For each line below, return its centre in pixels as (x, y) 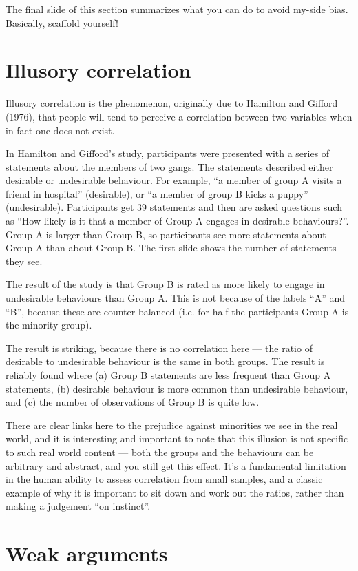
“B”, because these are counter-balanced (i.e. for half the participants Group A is (177, 311)
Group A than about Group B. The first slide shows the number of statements (171, 248)
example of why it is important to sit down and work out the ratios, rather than (175, 492)
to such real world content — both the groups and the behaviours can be (160, 451)
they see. (24, 261)
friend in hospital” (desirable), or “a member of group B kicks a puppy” (157, 193)
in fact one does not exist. (60, 130)
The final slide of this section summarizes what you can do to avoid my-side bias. (177, 9)
